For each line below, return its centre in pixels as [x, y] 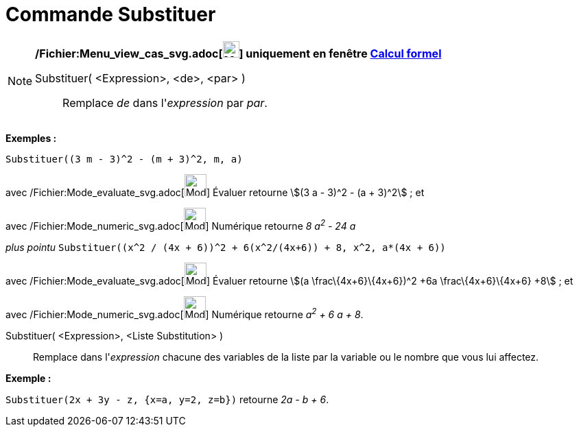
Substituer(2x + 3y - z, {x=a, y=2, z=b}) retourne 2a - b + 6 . [167, 399]
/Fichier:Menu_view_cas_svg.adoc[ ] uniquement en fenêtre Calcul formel [238, 53]
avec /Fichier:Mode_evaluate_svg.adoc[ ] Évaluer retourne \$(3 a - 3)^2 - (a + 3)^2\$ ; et [215, 192]
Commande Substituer [111, 14]
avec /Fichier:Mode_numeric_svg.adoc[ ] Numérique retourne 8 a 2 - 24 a [181, 225]
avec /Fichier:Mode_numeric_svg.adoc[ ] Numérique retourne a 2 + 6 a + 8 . [185, 313]
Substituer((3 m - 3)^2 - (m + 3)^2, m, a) [124, 159]
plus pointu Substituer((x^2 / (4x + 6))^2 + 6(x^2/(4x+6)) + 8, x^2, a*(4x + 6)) [226, 247]
